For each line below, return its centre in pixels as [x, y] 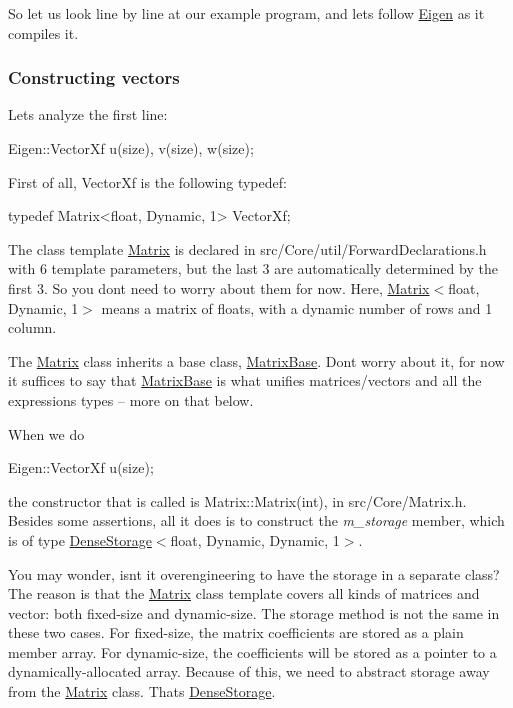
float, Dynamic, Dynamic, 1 [255, 539]
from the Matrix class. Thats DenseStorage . [142, 691]
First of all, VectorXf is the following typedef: [147, 181]
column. [32, 327]
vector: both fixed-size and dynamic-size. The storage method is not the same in [254, 612]
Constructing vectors [94, 77]
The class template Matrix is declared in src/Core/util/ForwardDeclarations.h [247, 248]
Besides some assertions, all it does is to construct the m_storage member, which [256, 520]
